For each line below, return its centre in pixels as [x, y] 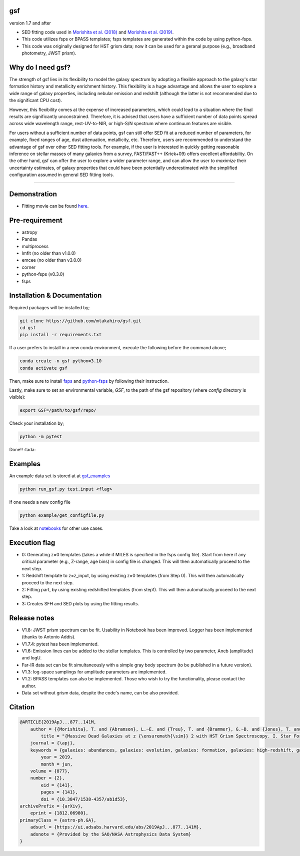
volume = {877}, [50, 771]
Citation [22, 707]
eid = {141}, [57, 785]
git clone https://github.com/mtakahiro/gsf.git [80, 321]
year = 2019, [57, 757]
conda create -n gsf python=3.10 [61, 361]
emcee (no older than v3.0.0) [52, 260]
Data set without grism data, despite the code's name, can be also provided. [100, 693]
